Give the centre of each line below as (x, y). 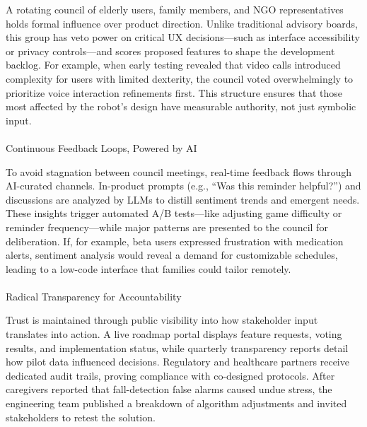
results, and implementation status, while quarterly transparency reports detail (177, 347)
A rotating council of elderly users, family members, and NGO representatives (175, 9)
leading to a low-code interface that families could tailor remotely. (148, 268)
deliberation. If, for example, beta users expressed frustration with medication (175, 241)
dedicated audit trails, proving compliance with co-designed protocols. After (170, 375)
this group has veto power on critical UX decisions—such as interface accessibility (183, 37)
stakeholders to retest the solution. (81, 417)
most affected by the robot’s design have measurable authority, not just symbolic (181, 106)
